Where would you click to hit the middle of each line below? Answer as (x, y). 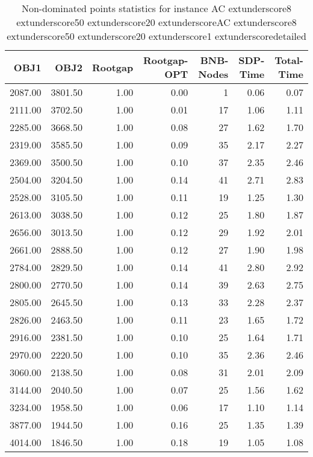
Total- (289, 60)
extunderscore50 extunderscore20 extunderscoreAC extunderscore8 (156, 22)
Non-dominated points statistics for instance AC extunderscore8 (156, 8)
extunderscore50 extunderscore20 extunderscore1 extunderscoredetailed (156, 36)
